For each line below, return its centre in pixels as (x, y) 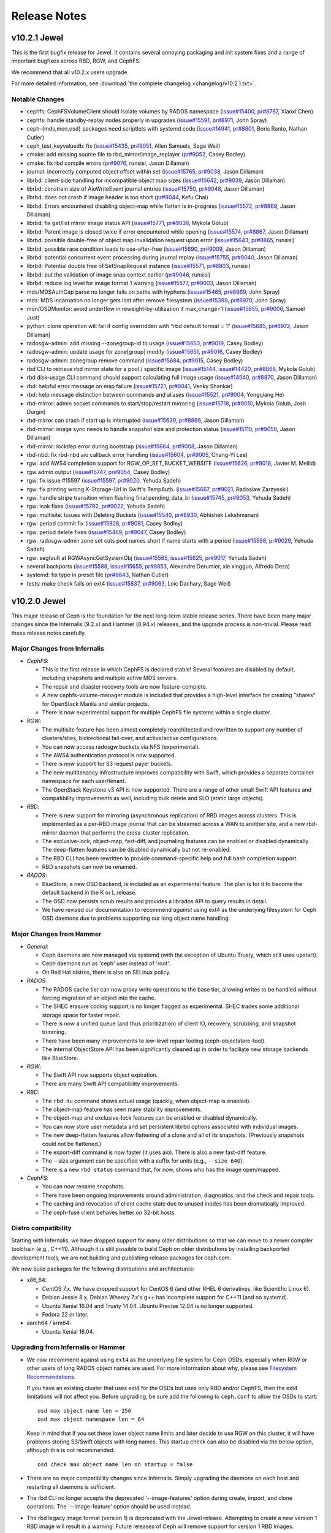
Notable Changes (38, 99)
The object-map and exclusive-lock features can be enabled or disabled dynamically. (150, 1118)
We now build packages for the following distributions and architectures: (103, 1269)
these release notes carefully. (49, 633)
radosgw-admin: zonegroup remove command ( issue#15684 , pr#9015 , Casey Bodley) (135, 360)
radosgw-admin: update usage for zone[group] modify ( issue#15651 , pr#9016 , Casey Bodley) (145, 352)
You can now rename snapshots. (83, 1187)
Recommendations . (51, 1377)
